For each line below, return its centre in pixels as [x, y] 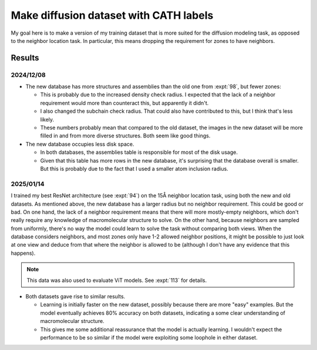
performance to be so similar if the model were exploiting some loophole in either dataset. [149, 337]
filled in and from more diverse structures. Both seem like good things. [125, 136]
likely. [47, 119]
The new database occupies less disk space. [80, 144]
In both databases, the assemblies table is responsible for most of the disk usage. [139, 152]
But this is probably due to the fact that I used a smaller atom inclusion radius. [134, 169]
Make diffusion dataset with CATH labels [112, 15]
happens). [23, 253]
